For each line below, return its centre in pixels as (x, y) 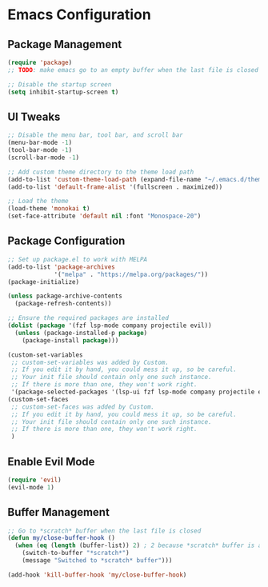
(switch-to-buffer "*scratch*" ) (76, 553)
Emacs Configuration (79, 15)
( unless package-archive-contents (65, 296)
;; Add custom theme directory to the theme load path (101, 172)
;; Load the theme (38, 202)
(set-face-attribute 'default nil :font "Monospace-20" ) (104, 216)
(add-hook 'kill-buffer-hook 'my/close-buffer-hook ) (97, 575)
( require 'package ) (40, 62)
